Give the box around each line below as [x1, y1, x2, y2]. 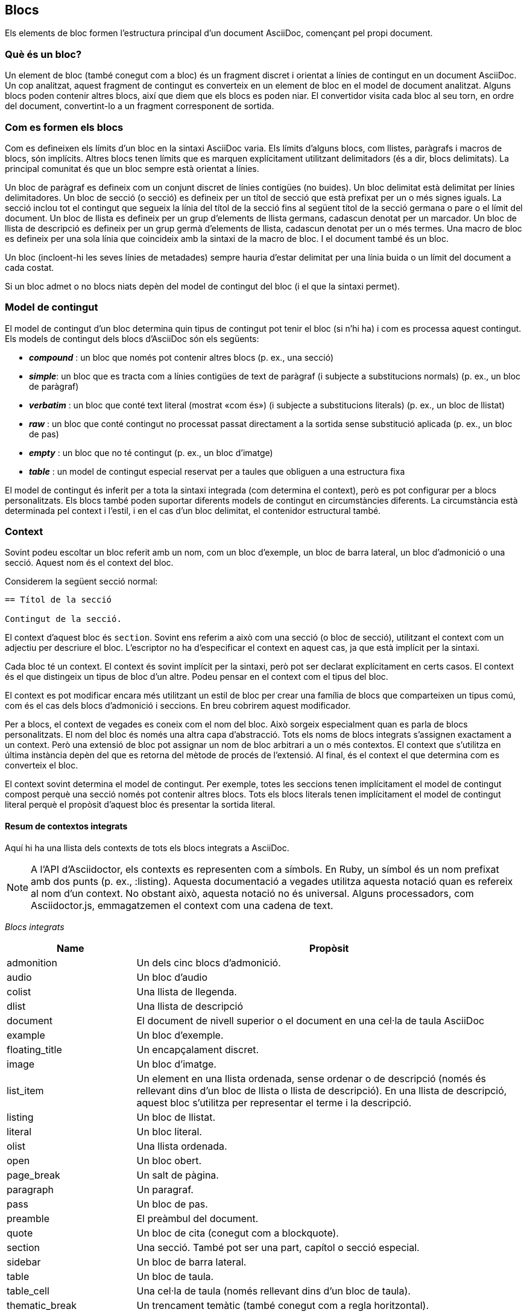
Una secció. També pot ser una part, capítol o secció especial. [136, 1241, 420, 1253]
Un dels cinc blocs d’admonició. [136, 956, 281, 969]
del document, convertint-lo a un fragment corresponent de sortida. [5, 101, 274, 112]
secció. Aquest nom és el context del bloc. [5, 557, 174, 568]
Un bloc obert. [136, 1154, 202, 1167]
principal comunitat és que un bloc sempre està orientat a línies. [5, 163, 259, 174]
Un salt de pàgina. [136, 1168, 219, 1181]
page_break [7, 1168, 60, 1181]
